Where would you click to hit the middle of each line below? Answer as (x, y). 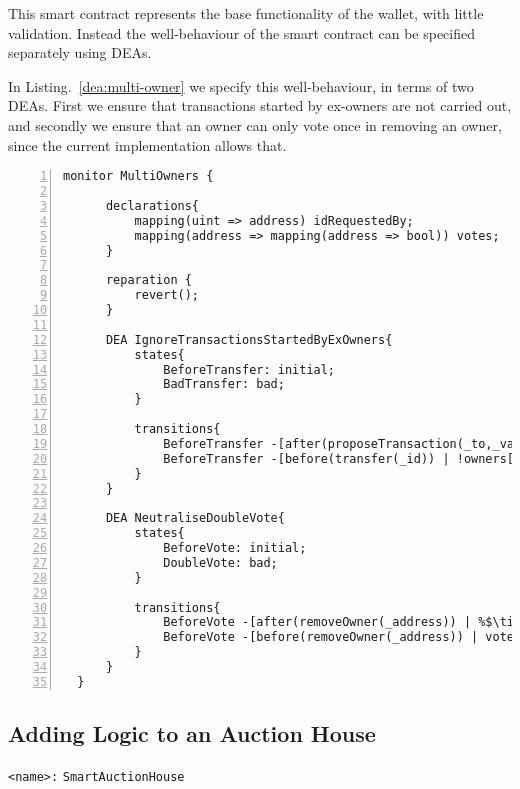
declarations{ (152, 205)
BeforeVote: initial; (235, 548)
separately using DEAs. (80, 52)
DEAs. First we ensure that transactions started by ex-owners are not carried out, (260, 105)
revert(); (167, 295)
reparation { (148, 280)
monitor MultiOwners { (138, 176)
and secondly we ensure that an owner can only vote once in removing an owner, (255, 124)
